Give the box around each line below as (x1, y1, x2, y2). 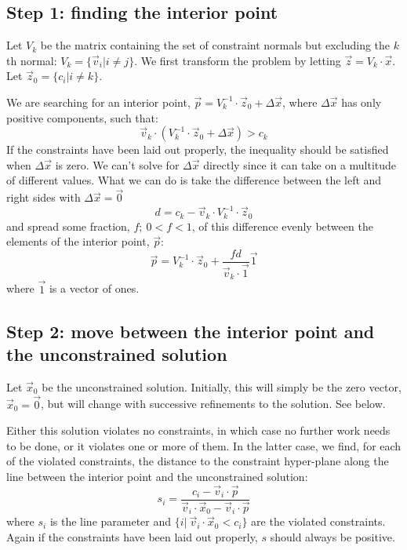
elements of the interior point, (6, 233, 150, 250)
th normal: (6, 52, 57, 68)
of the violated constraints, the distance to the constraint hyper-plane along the (6, 453, 389, 469)
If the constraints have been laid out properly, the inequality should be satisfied (6, 141, 389, 158)
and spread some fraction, (6, 217, 130, 234)
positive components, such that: (6, 109, 158, 126)
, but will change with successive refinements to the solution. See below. (40, 395, 386, 412)
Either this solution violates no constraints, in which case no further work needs (6, 422, 391, 439)
